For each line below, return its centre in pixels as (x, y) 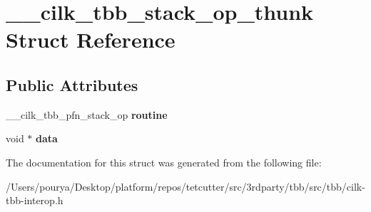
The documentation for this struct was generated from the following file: (164, 162)
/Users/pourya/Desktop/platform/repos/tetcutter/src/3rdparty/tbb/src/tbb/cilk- (185, 186)
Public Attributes (72, 84)
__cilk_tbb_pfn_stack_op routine (87, 114)
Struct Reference (91, 39)
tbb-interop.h (35, 200)
